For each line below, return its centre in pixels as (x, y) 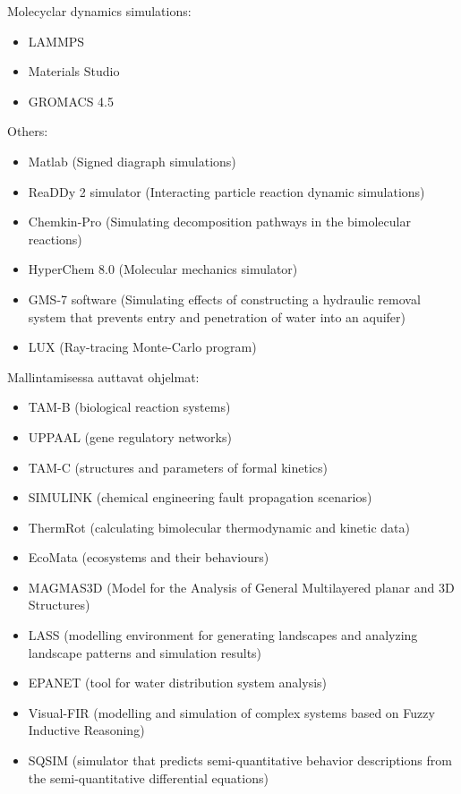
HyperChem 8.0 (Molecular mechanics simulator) (163, 269)
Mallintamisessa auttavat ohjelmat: (103, 376)
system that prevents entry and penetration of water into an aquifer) (217, 316)
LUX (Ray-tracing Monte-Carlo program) (142, 347)
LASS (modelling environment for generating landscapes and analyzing (223, 635)
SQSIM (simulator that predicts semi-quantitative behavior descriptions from (240, 760)
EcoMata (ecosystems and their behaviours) (149, 557)
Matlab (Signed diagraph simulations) (132, 161)
